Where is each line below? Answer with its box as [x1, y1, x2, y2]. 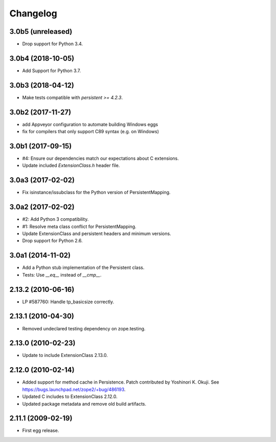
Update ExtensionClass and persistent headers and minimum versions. [22, 230, 171, 237]
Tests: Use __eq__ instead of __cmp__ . [22, 271, 102, 278]
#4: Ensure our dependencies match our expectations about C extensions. [22, 155, 179, 161]
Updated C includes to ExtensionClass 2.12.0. [22, 393, 118, 399]
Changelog [9, 8, 57, 19]
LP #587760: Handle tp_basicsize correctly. [22, 299, 114, 305]
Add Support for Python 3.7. [22, 67, 81, 74]
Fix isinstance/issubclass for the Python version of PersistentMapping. [22, 190, 171, 196]
